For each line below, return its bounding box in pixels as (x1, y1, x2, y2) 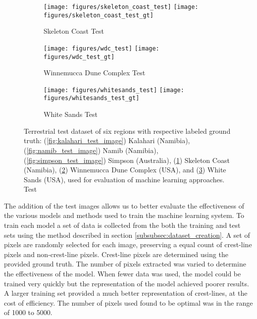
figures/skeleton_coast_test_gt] (44, 11, 154, 19)
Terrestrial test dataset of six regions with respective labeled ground (24, 125, 231, 136)
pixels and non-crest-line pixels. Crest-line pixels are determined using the (4, 249, 228, 259)
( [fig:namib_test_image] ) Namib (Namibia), (24, 145, 158, 155)
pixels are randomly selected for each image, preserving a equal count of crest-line (4, 239, 252, 250)
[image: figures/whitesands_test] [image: (44, 86, 184, 94)
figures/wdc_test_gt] (44, 53, 115, 60)
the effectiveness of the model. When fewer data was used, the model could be (4, 268, 241, 279)
